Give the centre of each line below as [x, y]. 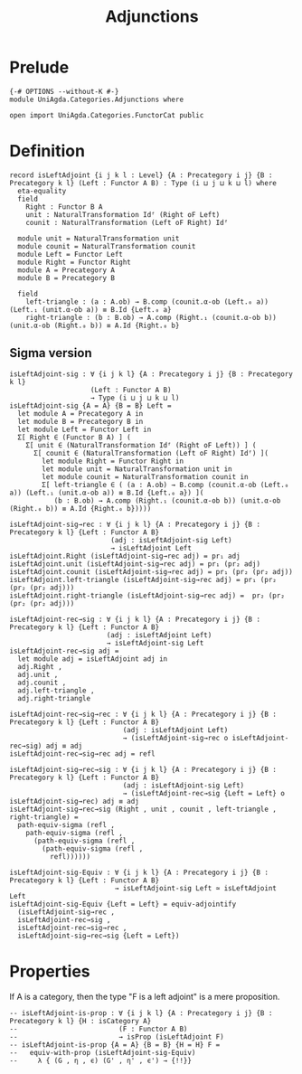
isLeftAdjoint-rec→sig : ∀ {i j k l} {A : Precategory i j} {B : [135, 619]
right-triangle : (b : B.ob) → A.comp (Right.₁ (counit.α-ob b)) [151, 317]
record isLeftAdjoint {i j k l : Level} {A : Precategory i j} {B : [141, 175]
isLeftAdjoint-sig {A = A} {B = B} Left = [90, 405]
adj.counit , [42, 683]
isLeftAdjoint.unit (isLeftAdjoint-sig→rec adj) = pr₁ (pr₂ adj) [135, 564]
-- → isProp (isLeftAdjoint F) [117, 1037]
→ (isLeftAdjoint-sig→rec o [175, 738]
